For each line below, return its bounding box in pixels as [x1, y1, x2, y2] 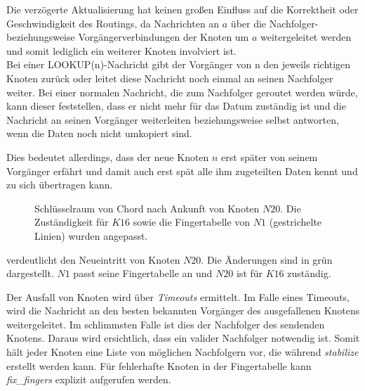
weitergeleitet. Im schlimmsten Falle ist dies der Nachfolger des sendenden [6, 316, 325, 331]
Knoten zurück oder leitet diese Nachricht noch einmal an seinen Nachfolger [6, 70, 333, 85]
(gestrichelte [269, 214, 322, 229]
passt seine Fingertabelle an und [73, 266, 213, 281]
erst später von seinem [221, 149, 318, 164]
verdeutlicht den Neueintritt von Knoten [6, 252, 180, 267]
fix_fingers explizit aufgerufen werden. [6, 372, 171, 387]
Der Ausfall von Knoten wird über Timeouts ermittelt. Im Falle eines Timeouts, [6, 289, 350, 304]
